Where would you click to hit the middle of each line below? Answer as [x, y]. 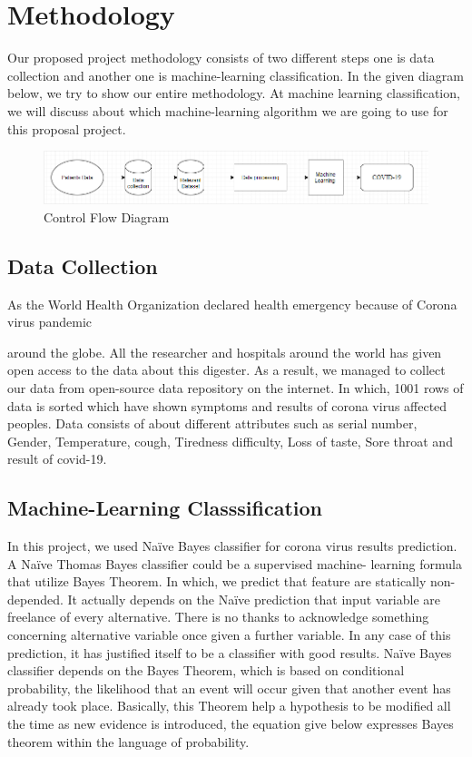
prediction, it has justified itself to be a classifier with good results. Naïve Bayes [230, 652]
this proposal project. [67, 128]
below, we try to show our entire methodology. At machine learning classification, [234, 93]
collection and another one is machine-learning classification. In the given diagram [236, 75]
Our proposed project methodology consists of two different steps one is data [221, 58]
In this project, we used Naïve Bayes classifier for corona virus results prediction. [232, 546]
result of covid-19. [57, 459]
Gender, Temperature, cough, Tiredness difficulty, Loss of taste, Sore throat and [230, 441]
